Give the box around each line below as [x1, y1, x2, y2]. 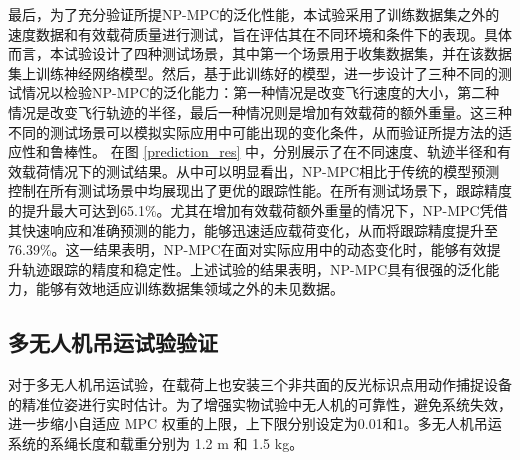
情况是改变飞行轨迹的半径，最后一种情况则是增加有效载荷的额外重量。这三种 [8, 101, 512, 122]
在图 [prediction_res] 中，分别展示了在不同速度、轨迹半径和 [110, 141, 498, 162]
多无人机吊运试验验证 [8, 327, 218, 358]
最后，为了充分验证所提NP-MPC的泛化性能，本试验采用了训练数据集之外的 [8, 4, 500, 24]
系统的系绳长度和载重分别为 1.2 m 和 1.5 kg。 [8, 432, 304, 453]
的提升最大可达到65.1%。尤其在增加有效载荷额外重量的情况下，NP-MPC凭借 [8, 199, 508, 220]
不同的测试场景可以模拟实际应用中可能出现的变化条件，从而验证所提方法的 [8, 121, 498, 142]
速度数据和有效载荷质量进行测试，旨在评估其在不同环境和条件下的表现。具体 [8, 23, 512, 44]
